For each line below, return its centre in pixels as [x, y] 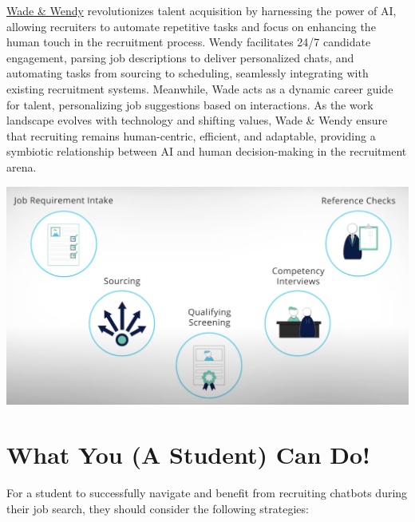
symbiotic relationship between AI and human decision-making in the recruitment [207, 151]
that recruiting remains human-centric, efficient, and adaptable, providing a [191, 135]
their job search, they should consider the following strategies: [158, 508]
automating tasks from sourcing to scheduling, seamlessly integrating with [188, 73]
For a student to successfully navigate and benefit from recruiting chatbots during [207, 493]
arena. [22, 166]
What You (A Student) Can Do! [188, 455]
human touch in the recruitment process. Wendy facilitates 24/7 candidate [189, 42]
